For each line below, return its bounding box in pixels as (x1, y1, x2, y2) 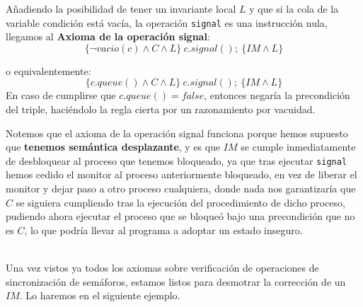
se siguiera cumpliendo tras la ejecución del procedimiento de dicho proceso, (16, 195, 345, 209)
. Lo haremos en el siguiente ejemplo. (19, 288, 180, 303)
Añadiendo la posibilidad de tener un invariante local (6, 1, 236, 16)
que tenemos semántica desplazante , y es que (6, 139, 221, 154)
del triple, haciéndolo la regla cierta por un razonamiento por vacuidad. (6, 102, 316, 117)
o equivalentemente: (6, 63, 91, 78)
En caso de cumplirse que (6, 88, 116, 103)
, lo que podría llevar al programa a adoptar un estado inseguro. (24, 222, 303, 237)
